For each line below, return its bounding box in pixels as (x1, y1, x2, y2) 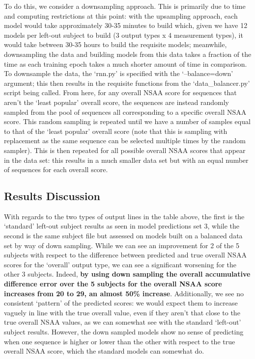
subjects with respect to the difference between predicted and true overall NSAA (4, 250, 247, 260)
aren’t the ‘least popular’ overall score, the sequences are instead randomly (4, 97, 229, 107)
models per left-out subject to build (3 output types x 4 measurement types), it (4, 29, 243, 40)
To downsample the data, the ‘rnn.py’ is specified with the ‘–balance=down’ (4, 68, 233, 78)
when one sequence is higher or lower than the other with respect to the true (4, 336, 235, 346)
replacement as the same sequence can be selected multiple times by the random (4, 135, 246, 146)
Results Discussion (4, 188, 100, 204)
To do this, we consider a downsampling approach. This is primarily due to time (4, 1, 246, 11)
